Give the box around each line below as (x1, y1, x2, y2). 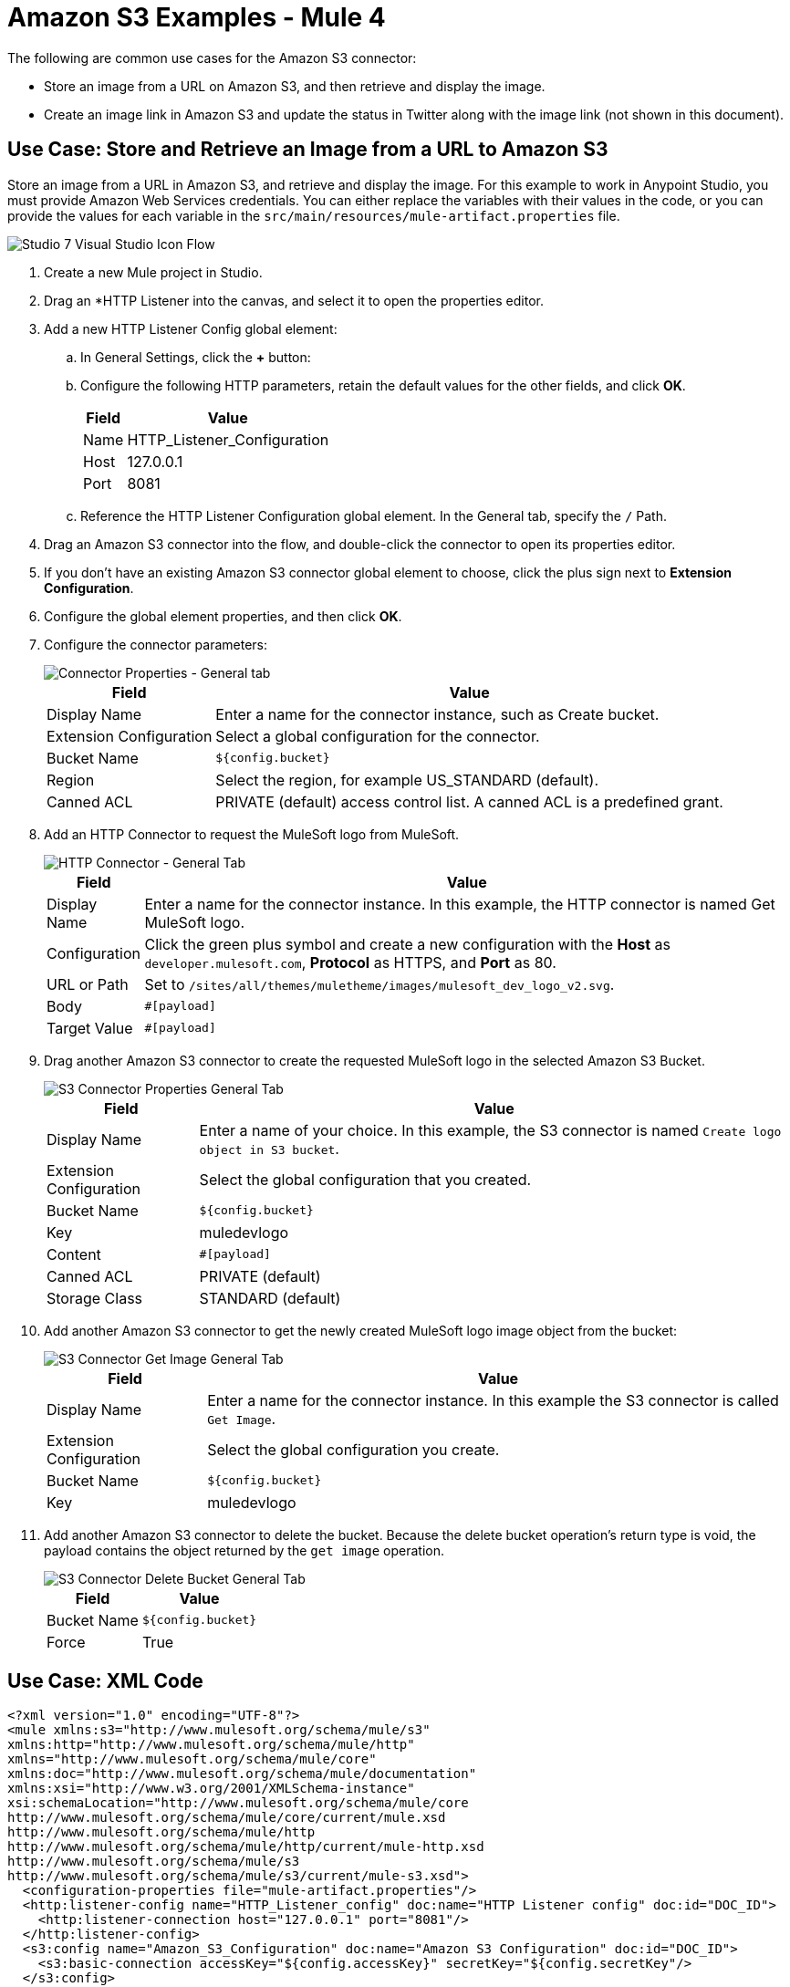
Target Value (47, 1018, 133, 1037)
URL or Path (47, 974, 129, 993)
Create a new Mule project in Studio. (44, 264, 263, 280)
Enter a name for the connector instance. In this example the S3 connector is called (207, 1390, 779, 1410)
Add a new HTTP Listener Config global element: (44, 320, 338, 337)
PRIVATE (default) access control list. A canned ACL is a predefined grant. (215, 792, 723, 811)
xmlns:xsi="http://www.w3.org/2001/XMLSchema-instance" (7, 1781, 415, 1796)
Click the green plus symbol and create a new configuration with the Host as (144, 934, 671, 953)
